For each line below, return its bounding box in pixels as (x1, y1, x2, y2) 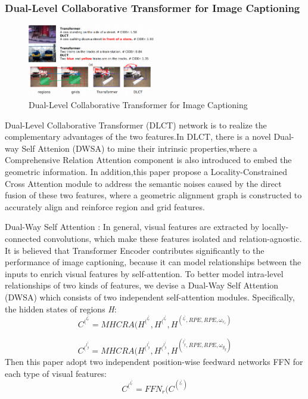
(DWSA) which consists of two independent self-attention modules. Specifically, (5, 290, 295, 303)
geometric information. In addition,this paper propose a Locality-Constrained (5, 165, 287, 178)
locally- (262, 220, 289, 233)
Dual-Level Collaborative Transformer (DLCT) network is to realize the (5, 118, 267, 131)
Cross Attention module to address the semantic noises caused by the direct (5, 177, 282, 189)
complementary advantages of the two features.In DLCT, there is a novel (5, 130, 271, 143)
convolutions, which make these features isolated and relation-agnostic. (43, 232, 302, 244)
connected (5, 232, 41, 244)
